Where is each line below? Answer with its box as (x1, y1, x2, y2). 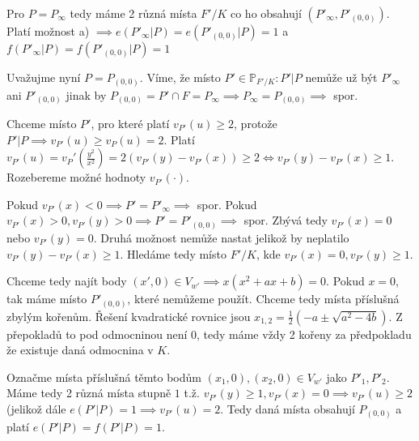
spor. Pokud (197, 195, 257, 212)
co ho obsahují (230, 5, 302, 21)
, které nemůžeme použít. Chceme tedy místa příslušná (127, 290, 400, 307)
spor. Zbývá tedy (243, 212, 328, 229)
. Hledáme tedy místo (120, 245, 226, 262)
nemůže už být (305, 69, 378, 85)
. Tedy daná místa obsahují (220, 400, 355, 417)
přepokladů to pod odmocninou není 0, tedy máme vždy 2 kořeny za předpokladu (6, 325, 412, 342)
